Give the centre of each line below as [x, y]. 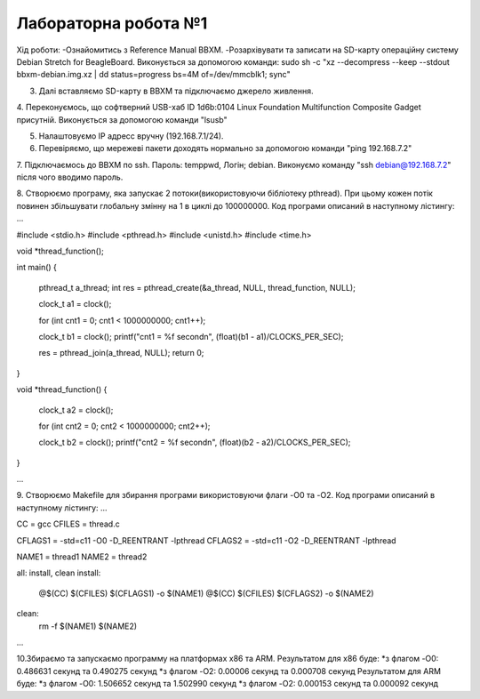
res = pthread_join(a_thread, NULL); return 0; [121, 353]
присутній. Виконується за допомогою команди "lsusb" [122, 119]
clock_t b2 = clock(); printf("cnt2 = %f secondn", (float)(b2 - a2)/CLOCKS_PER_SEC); [195, 442]
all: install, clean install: [59, 573]
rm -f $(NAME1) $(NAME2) [88, 626]
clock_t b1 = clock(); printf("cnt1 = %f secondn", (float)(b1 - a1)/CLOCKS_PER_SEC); [191, 336]
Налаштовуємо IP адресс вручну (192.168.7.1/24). [131, 136]
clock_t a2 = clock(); [76, 410]
